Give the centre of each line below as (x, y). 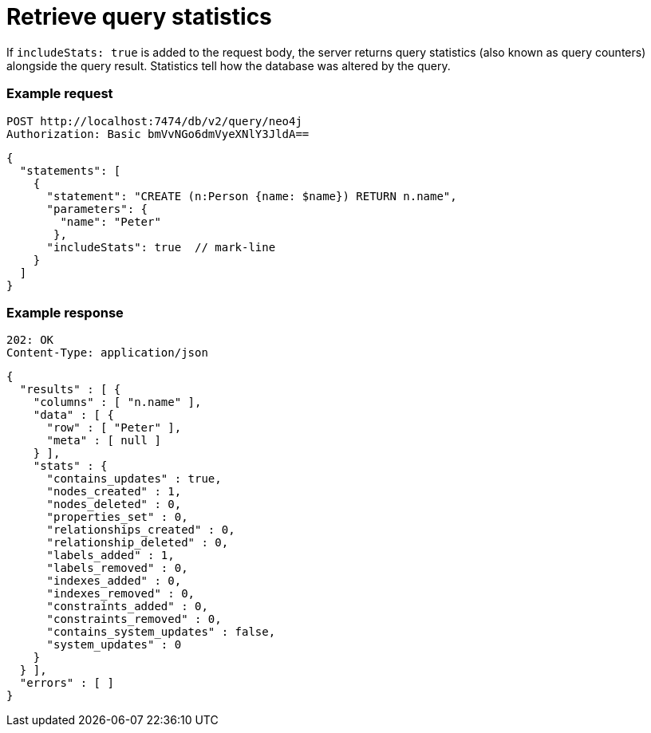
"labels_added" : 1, (110, 556)
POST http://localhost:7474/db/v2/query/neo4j (154, 121)
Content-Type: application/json (107, 353)
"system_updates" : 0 (114, 645)
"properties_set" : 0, (117, 517)
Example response (65, 312)
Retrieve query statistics (139, 17)
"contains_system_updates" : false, (161, 632)
